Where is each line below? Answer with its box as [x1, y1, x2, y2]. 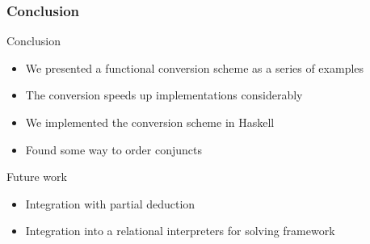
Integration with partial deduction [25, 195, 196, 212]
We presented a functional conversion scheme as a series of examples [25, 59, 364, 76]
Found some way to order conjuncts [25, 141, 202, 158]
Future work [6, 168, 67, 185]
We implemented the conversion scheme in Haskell [25, 114, 275, 130]
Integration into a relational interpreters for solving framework [25, 222, 335, 239]
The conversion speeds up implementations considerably [25, 86, 303, 103]
